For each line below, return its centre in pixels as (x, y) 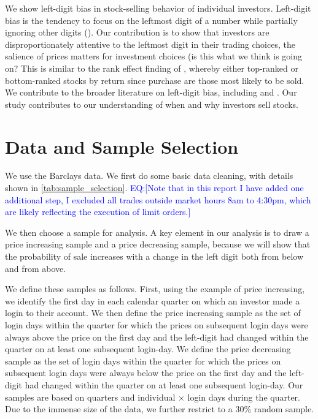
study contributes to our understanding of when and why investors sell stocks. (152, 104)
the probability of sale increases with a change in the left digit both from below (154, 256)
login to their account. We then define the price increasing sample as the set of (153, 313)
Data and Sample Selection (122, 146)
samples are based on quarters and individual (90, 397)
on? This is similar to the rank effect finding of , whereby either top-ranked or (152, 68)
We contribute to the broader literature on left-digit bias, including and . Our (151, 92)
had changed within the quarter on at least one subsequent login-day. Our (164, 384)
